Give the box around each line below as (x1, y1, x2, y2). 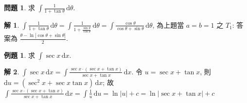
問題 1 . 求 (4, 2, 35, 12)
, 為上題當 (152, 19, 184, 30)
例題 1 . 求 (4, 50, 35, 60)
